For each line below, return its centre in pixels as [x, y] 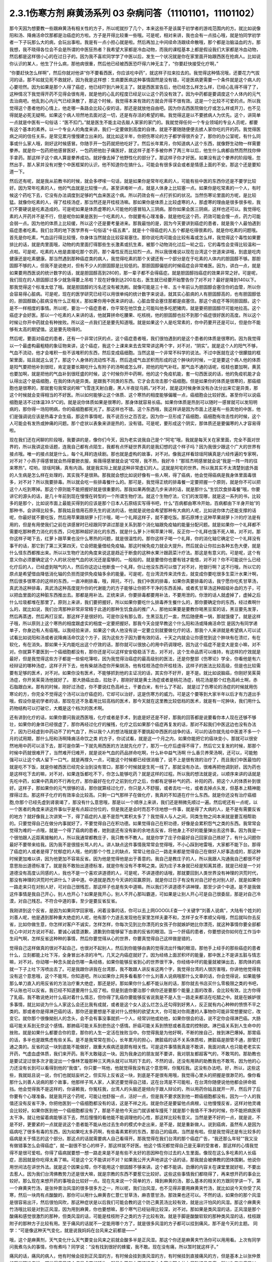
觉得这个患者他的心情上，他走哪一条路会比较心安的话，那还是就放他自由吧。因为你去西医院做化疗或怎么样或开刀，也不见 [135, 108]
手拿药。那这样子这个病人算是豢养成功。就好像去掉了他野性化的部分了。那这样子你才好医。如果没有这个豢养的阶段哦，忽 [135, 157]
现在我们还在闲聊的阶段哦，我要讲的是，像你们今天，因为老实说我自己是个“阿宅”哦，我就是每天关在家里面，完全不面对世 [135, 440]
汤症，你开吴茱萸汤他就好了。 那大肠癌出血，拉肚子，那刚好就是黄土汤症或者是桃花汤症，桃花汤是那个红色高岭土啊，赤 [133, 680]
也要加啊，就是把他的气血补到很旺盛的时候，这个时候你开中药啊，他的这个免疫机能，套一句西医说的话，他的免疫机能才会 [135, 374]
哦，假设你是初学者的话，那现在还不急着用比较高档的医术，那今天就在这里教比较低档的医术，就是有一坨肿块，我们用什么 [135, 701]
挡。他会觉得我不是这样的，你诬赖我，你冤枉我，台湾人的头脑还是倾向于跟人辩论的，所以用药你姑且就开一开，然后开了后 [135, 1089]
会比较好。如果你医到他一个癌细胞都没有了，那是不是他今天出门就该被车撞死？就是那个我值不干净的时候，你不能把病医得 [135, 1110]
